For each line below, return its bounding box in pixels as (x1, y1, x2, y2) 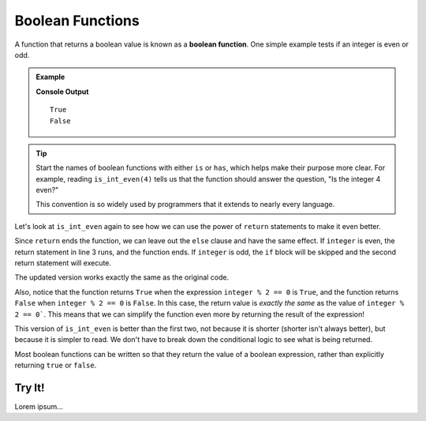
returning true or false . (14, 360, 97, 370)
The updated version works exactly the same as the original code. (14, 273, 230, 282)
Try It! (14, 381, 45, 394)
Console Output (35, 87, 89, 96)
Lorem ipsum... (14, 402, 63, 412)
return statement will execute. (14, 258, 112, 268)
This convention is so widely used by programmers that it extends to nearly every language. (35, 200, 335, 209)
